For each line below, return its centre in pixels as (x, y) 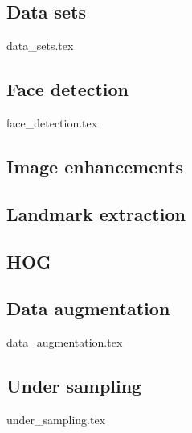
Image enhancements (95, 166)
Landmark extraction (96, 213)
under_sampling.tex (56, 419)
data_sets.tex (40, 46)
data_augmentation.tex (65, 342)
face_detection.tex (52, 123)
